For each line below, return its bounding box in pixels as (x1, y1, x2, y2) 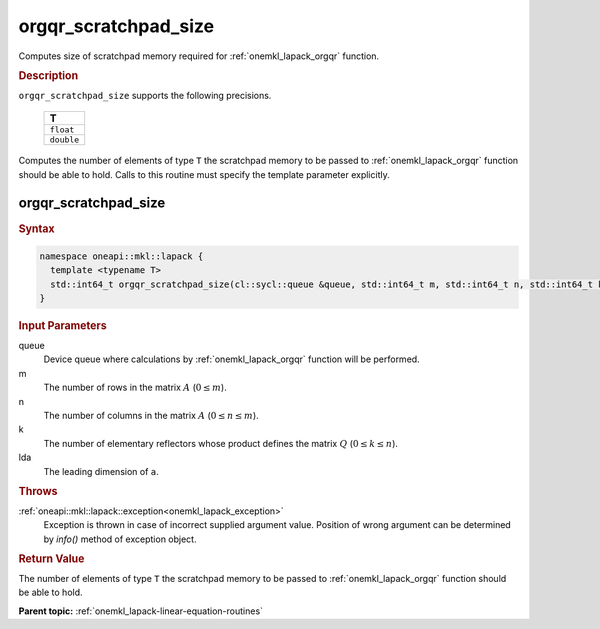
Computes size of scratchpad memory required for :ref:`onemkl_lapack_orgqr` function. (18, 50, 380, 62)
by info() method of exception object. (43, 533, 197, 545)
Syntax (18, 221, 55, 235)
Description (18, 68, 79, 82)
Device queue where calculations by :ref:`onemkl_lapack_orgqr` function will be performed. (43, 353, 420, 365)
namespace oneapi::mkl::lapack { (39, 250, 204, 262)
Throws (18, 484, 58, 498)
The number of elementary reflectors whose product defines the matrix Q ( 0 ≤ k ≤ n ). (43, 437, 399, 449)
